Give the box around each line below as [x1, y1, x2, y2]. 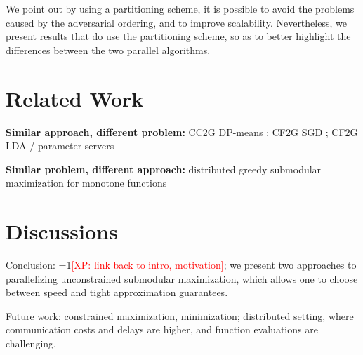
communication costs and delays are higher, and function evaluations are [6, 322, 318, 337]
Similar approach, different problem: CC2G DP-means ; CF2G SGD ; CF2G [6, 124, 358, 139]
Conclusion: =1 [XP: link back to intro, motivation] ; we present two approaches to [6, 257, 357, 272]
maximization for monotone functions [6, 175, 167, 190]
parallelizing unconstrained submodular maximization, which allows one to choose [6, 271, 358, 286]
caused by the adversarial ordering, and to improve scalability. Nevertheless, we [6, 15, 347, 29]
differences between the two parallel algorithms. [6, 42, 211, 57]
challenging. [6, 335, 56, 350]
